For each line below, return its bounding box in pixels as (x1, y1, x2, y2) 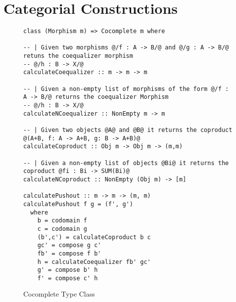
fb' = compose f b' (37, 250, 101, 257)
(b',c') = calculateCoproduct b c (37, 233, 151, 241)
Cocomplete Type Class (23, 289, 95, 299)
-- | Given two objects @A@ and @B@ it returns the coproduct (23, 127, 233, 133)
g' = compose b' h (37, 266, 98, 274)
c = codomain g (37, 225, 87, 232)
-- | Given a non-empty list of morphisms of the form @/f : (23, 85, 229, 92)
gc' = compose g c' (37, 242, 101, 249)
